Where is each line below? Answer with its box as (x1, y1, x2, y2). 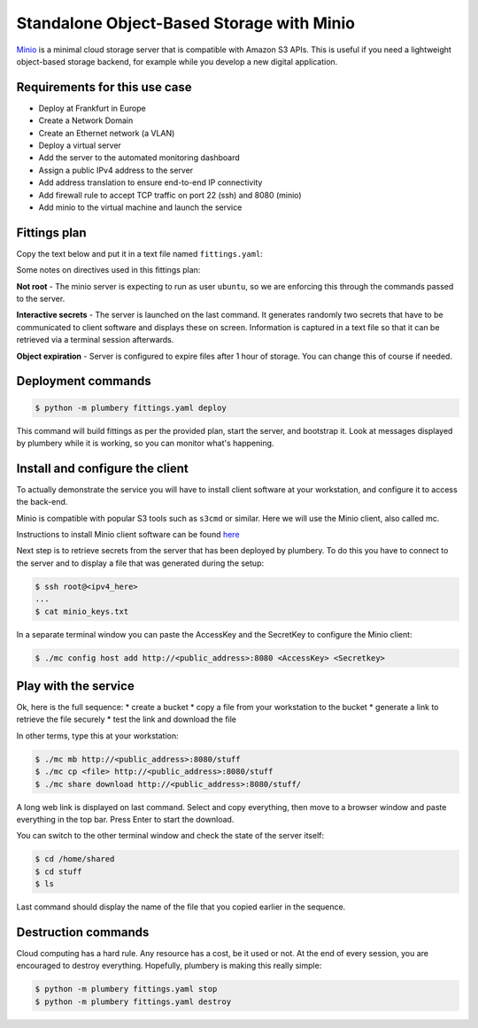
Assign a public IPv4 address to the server (38, 165, 194, 175)
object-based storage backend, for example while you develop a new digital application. (16, 56, 338, 66)
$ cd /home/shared (35, 854, 115, 864)
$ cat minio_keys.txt (35, 607, 129, 616)
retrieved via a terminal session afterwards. (16, 335, 174, 345)
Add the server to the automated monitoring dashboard (38, 152, 241, 163)
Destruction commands (16, 924, 150, 939)
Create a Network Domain (38, 115, 134, 126)
